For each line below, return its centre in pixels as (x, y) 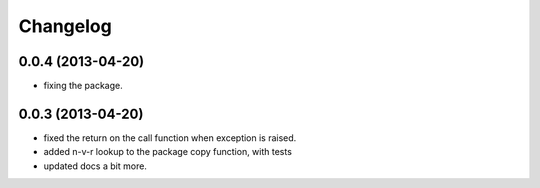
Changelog (65, 26)
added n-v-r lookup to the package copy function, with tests (167, 152)
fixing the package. (83, 86)
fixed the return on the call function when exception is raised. (170, 137)
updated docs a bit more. (95, 166)
